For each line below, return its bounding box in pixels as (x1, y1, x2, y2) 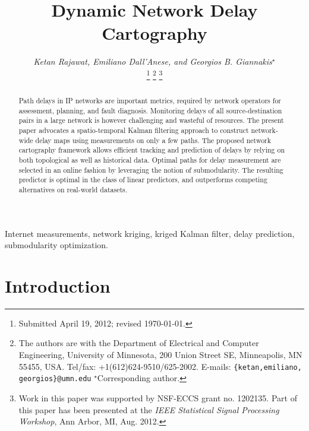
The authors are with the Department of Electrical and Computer (18, 337, 259, 349)
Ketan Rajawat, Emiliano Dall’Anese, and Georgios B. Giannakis (33, 55, 272, 68)
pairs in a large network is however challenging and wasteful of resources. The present (18, 115, 284, 125)
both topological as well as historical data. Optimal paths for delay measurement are (18, 154, 281, 164)
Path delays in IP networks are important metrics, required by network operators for (18, 95, 282, 105)
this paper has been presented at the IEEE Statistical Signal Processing (18, 403, 279, 416)
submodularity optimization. (5, 239, 108, 251)
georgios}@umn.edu (18, 375, 92, 384)
